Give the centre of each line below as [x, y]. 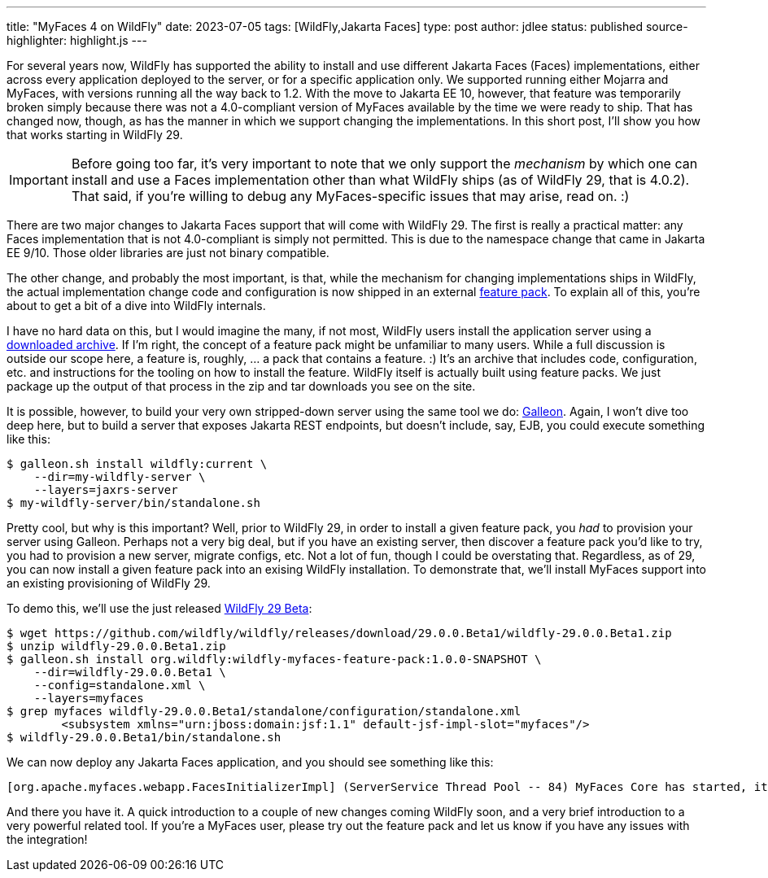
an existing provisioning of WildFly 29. [109, 583]
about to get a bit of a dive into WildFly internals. [136, 306]
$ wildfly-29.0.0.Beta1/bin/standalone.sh [144, 737]
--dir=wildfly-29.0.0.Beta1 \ [130, 672]
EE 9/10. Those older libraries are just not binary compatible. [168, 253]
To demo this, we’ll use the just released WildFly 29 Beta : [159, 608]
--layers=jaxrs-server [106, 490]
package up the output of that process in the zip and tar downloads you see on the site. [241, 386]
